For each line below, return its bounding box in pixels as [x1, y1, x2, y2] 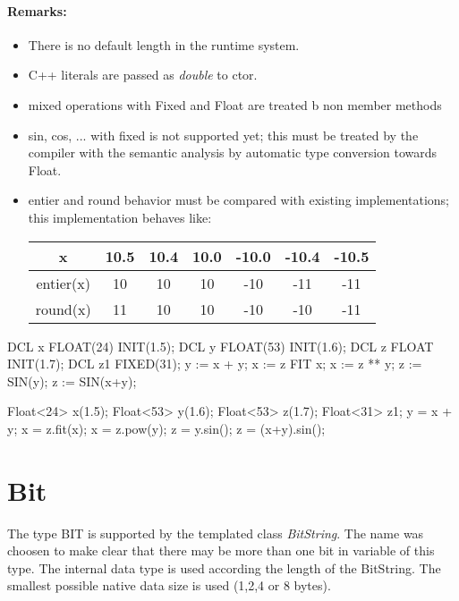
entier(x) [36, 272, 90, 293]
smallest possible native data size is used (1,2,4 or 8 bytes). [7, 576, 331, 595]
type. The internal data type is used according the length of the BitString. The [7, 558, 441, 577]
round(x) [35, 298, 91, 319]
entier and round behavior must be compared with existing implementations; [28, 190, 449, 209]
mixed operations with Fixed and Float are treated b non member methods [28, 95, 442, 114]
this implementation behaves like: [28, 207, 212, 226]
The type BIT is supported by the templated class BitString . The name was [7, 523, 424, 542]
